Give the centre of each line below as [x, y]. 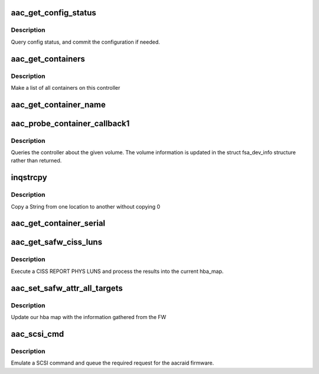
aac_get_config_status [54, 13]
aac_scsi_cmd [38, 334]
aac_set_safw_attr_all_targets [67, 288]
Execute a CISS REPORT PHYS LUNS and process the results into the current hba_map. [117, 271]
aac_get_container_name [58, 104]
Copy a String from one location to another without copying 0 [86, 206]
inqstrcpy [29, 178]
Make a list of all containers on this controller [66, 87]
